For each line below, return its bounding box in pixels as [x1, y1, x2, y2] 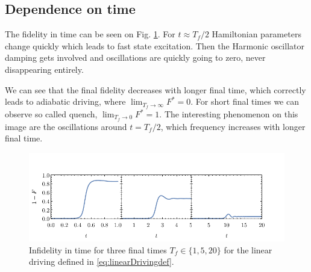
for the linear [224, 243, 272, 256]
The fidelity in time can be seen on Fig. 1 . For [5, 28, 175, 40]
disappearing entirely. [5, 63, 84, 75]
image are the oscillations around [5, 120, 127, 132]
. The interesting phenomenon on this [159, 108, 298, 120]
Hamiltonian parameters [212, 28, 301, 40]
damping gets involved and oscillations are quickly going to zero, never [5, 51, 266, 64]
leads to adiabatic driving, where [5, 95, 126, 108]
